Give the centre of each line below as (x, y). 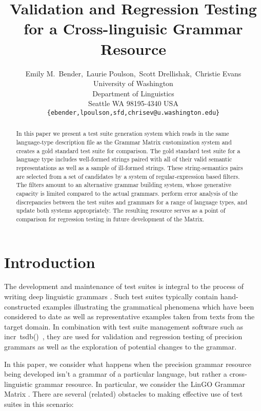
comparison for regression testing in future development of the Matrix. (110, 219)
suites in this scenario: (39, 404)
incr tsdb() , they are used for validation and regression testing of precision (123, 336)
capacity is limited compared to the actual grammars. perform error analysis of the (127, 193)
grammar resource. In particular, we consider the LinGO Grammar (140, 384)
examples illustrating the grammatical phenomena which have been (148, 306)
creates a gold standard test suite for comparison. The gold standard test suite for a (128, 150)
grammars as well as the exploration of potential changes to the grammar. (121, 347)
